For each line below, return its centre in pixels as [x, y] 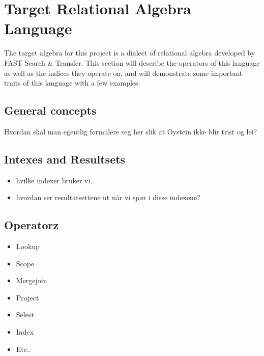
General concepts [50, 110]
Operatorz [32, 225]
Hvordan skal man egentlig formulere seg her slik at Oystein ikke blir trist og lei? [131, 131]
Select [25, 314]
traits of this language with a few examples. [72, 83]
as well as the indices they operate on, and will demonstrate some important [123, 73]
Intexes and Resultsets [65, 159]
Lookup [28, 246]
